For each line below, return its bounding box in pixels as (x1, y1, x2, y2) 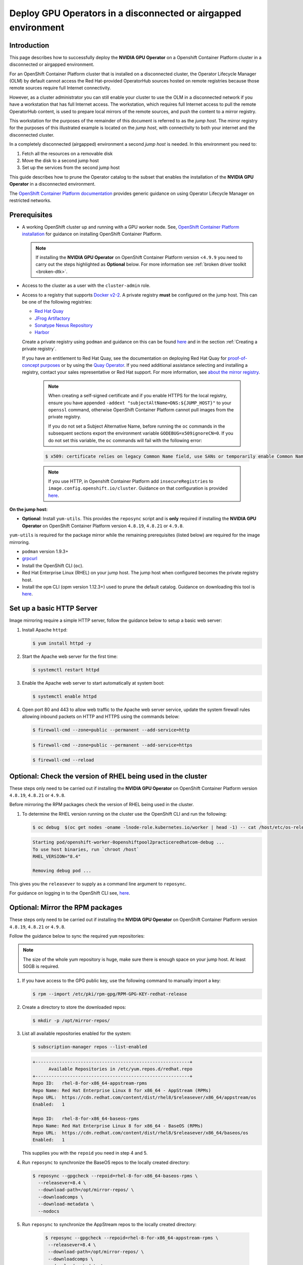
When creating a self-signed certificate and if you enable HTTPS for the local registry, (48, 393, 227, 399)
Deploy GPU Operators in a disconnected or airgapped (9, 8, 242, 19)
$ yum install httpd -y (32, 640, 92, 646)
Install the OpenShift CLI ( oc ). (22, 562, 84, 569)
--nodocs (38, 1208, 60, 1214)
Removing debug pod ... (32, 868, 92, 873)
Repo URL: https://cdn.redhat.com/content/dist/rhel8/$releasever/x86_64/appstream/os (32, 1094, 257, 1100)
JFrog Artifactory (34, 315, 70, 321)
